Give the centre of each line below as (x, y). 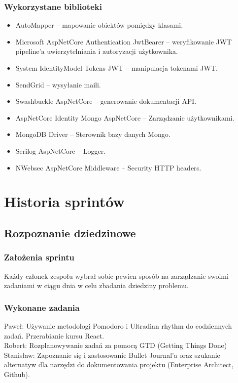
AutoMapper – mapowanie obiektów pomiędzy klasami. (99, 25)
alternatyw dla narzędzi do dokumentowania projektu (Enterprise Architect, (119, 364)
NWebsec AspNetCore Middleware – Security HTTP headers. (108, 167)
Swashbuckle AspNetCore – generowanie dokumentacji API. (106, 101)
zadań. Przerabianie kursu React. (54, 335)
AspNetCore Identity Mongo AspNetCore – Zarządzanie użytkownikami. (125, 117)
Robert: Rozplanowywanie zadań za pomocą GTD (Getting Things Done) (116, 345)
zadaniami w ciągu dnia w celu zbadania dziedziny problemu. (96, 285)
